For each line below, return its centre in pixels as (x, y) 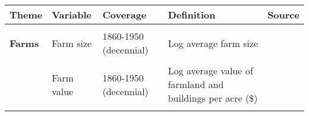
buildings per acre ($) (213, 98)
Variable (72, 15)
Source (283, 15)
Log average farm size (213, 43)
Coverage (124, 15)
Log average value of (210, 70)
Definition (192, 15)
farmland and (196, 84)
